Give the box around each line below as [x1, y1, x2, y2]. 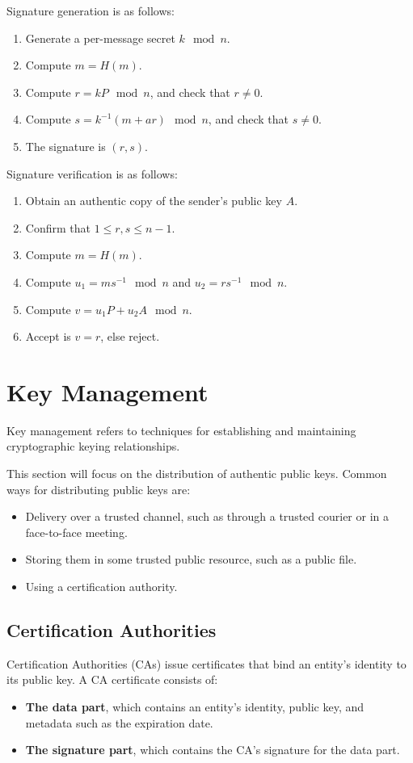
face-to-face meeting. [25, 523, 128, 540]
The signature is [25, 137, 106, 154]
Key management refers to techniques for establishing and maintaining [6, 421, 356, 438]
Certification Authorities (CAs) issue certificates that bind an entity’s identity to [6, 655, 407, 672]
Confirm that [25, 219, 91, 236]
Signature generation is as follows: [6, 2, 175, 19]
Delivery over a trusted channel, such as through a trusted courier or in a [25, 508, 389, 525]
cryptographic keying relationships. [6, 438, 180, 455]
